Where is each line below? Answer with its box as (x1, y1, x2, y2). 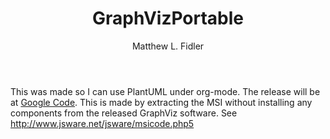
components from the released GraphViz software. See (10, 107, 238, 119)
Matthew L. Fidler (131, 40, 205, 52)
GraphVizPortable (91, 7, 245, 30)
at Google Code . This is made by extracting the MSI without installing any (10, 96, 313, 108)
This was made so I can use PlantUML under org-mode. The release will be (10, 85, 321, 97)
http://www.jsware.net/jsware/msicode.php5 (10, 117, 195, 129)
